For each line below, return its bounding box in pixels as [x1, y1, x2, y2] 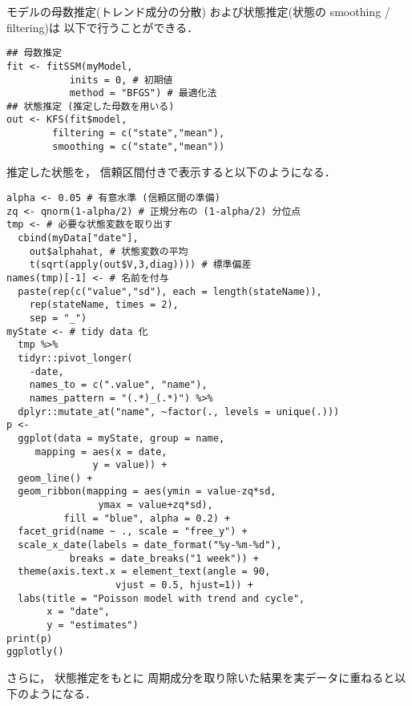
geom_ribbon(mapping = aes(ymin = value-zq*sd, [18, 486, 277, 498]
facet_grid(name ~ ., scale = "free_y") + [18, 526, 248, 538]
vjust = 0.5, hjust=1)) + [115, 579, 253, 591]
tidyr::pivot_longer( [18, 352, 133, 364]
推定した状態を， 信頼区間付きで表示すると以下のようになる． [6, 163, 336, 180]
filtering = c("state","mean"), [52, 127, 225, 139]
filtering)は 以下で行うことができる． [6, 18, 199, 35]
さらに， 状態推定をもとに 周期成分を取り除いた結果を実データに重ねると [6, 669, 395, 685]
